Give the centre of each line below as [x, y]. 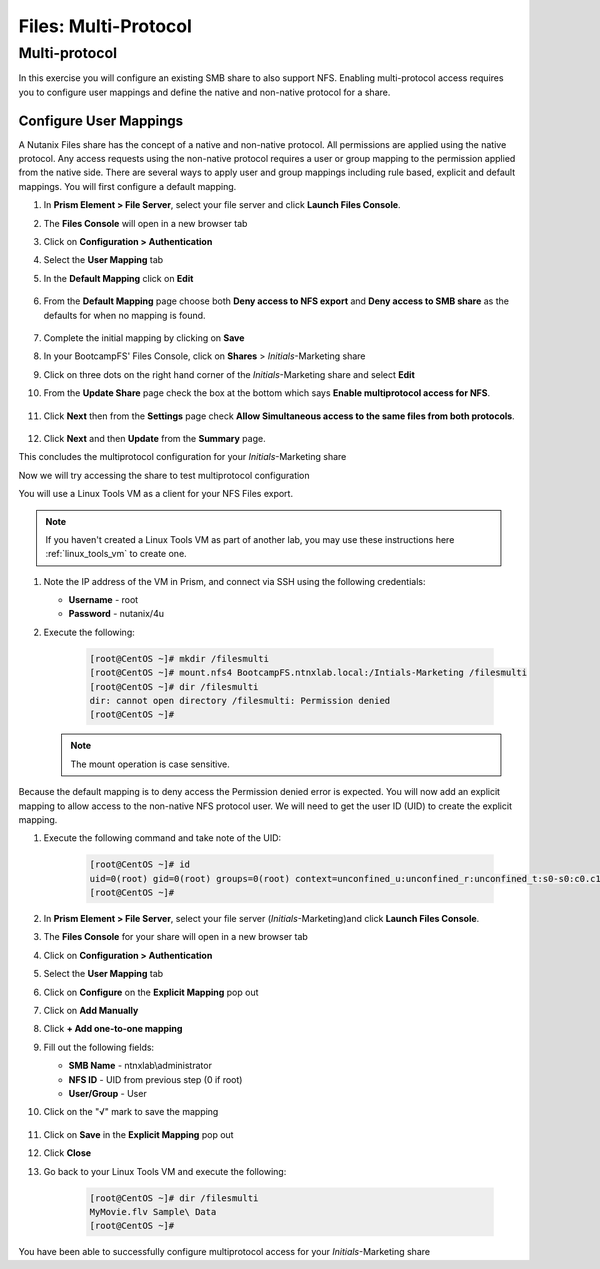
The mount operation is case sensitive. [150, 764]
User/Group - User [107, 1093]
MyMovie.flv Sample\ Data [153, 1211]
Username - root [103, 600]
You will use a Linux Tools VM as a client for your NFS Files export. [156, 494]
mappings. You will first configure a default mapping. [127, 186]
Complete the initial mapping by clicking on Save [144, 337]
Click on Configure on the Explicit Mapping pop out [151, 992]
